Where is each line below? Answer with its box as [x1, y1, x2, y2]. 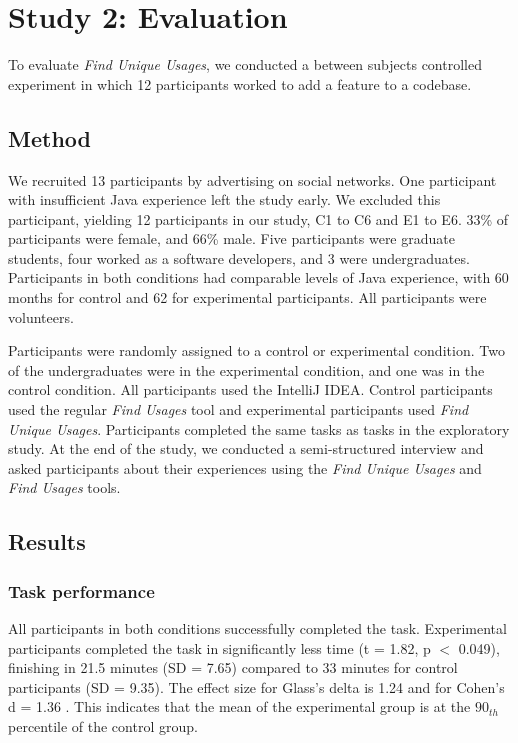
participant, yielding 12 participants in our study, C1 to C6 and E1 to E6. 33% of [8, 208, 509, 229]
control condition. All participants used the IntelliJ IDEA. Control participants [8, 379, 493, 400]
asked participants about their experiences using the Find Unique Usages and [8, 457, 482, 478]
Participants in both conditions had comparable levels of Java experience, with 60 [8, 267, 509, 288]
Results [8, 526, 86, 557]
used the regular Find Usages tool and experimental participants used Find [8, 399, 469, 420]
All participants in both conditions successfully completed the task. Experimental [8, 618, 507, 639]
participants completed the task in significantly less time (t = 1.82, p [8, 637, 431, 658]
